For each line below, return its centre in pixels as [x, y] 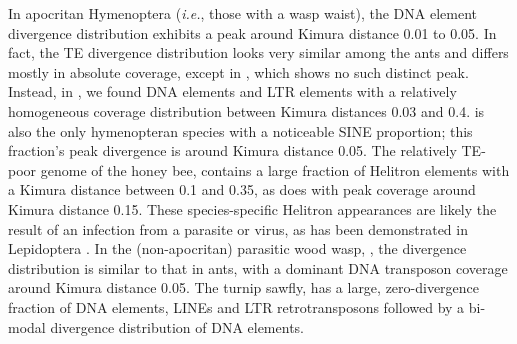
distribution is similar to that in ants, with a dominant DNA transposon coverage [258, 267]
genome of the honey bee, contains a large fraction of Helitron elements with [275, 169]
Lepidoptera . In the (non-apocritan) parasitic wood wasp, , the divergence [237, 248]
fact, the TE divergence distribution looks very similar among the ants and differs [258, 52]
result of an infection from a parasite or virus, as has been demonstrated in [238, 228]
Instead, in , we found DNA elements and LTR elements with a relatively [232, 91]
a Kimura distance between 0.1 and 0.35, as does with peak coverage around [242, 189]
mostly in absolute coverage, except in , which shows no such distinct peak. [238, 71]
